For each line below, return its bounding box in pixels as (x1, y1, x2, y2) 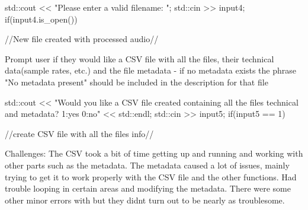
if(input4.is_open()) (5, 12, 78, 25)
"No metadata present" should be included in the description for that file (5, 75, 268, 88)
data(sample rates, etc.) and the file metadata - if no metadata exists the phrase (5, 64, 296, 77)
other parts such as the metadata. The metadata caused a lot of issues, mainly (5, 158, 290, 171)
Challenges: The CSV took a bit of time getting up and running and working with (5, 147, 303, 160)
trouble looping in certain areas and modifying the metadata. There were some (5, 182, 291, 195)
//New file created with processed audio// (5, 33, 159, 45)
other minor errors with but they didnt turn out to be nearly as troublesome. (5, 193, 285, 206)
